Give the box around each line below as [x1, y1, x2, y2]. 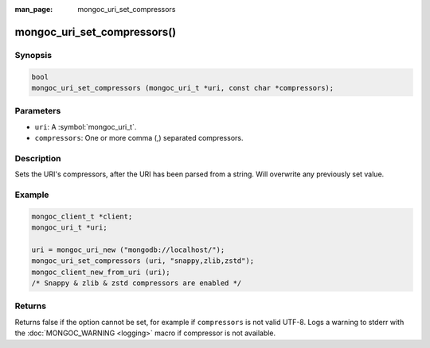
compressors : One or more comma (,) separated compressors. [34, 133, 244, 143]
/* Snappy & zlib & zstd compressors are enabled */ [31, 279, 242, 288]
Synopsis [14, 49, 52, 60]
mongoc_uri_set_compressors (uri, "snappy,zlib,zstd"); [31, 257, 255, 265]
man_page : [14, 5, 53, 14]
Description [14, 153, 61, 164]
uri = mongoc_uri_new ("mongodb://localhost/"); [31, 245, 225, 254]
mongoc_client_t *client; [31, 211, 133, 221]
